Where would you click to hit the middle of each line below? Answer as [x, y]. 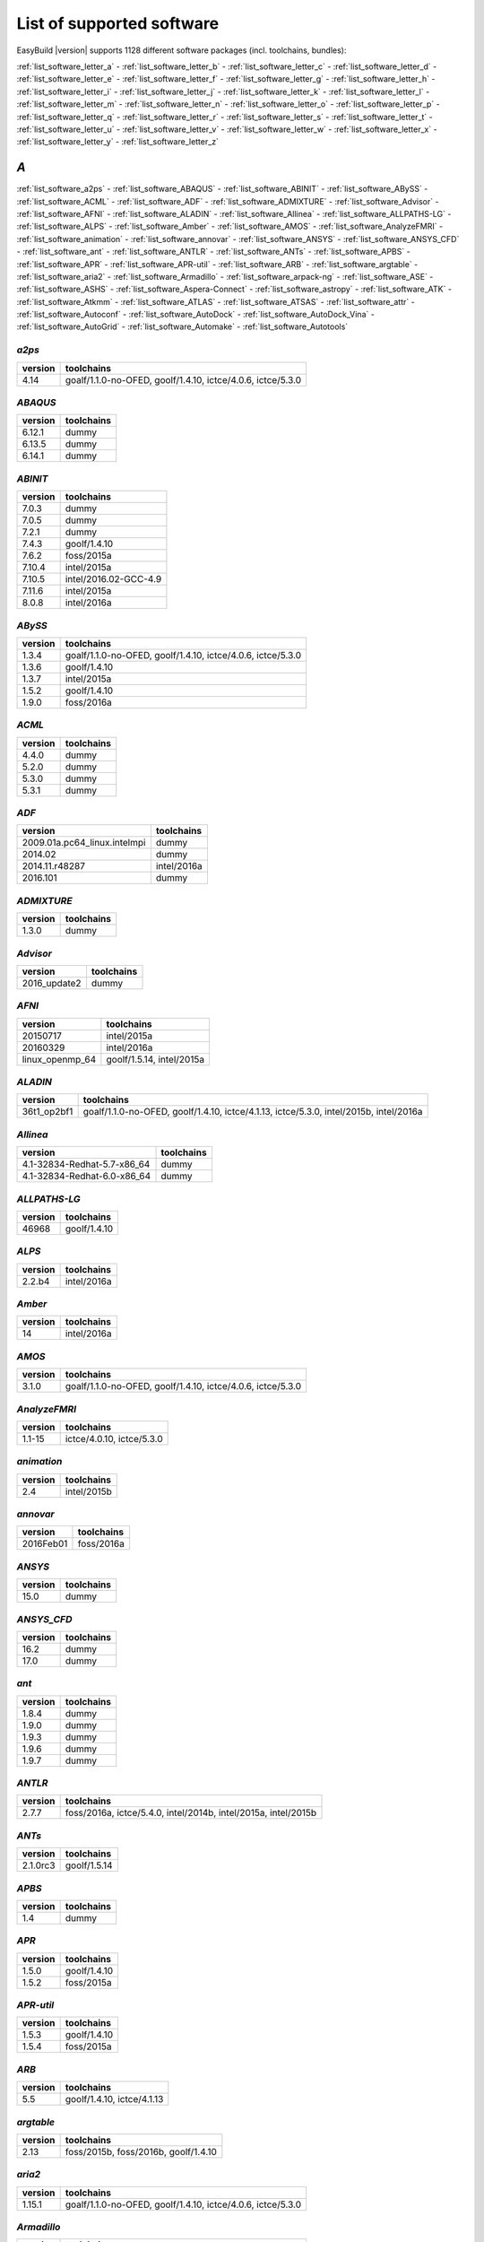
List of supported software [118, 23]
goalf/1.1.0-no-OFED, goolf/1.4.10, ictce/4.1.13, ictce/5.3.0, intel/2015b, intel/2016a [253, 1112]
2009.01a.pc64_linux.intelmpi [84, 843]
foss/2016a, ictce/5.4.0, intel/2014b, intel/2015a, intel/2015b [191, 1813]
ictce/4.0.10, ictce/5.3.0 [114, 1438]
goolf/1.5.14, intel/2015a [156, 1059]
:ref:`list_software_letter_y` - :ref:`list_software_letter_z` [118, 142]
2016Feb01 [45, 1544]
